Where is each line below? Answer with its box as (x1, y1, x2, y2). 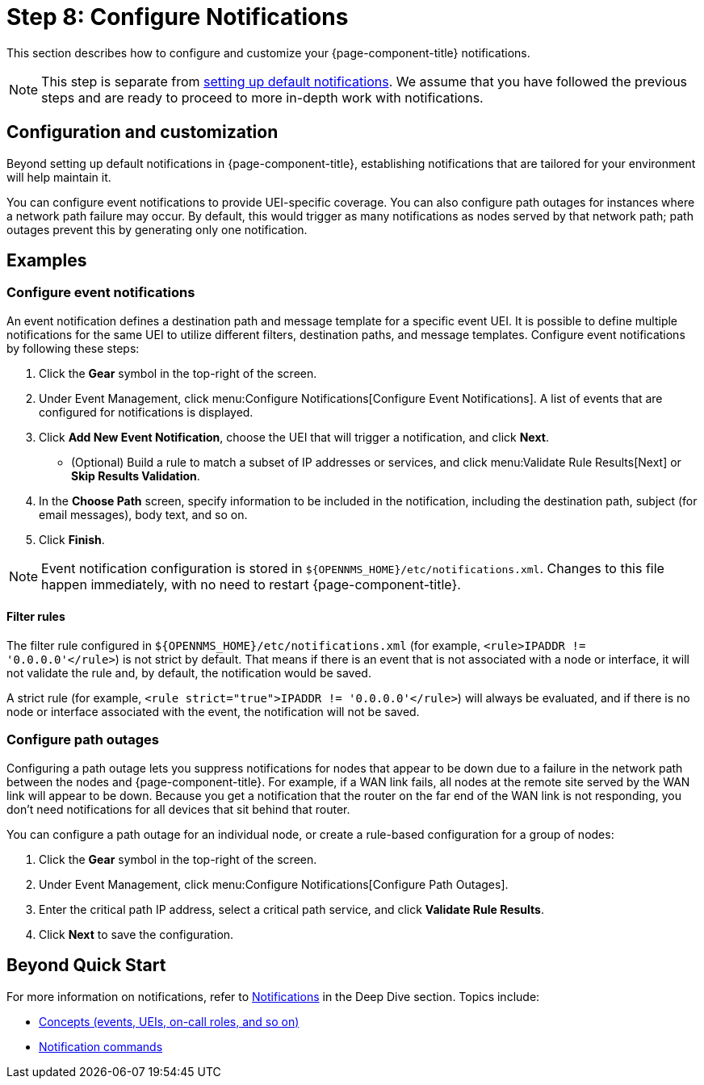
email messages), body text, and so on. (39, 507, 248, 522)
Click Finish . (39, 532, 105, 547)
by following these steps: (6, 341, 140, 355)
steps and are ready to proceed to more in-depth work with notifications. (41, 89, 484, 106)
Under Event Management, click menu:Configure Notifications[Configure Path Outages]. (39, 877, 509, 891)
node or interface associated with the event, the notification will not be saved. (6, 705, 420, 719)
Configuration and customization (6, 122, 279, 143)
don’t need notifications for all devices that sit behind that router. (6, 802, 350, 816)
